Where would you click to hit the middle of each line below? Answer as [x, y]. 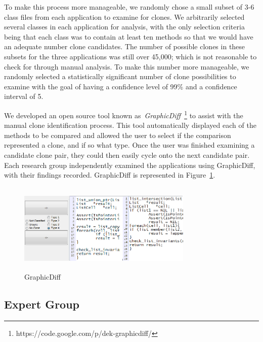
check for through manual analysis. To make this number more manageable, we [127, 66]
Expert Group [42, 304]
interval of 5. [24, 96]
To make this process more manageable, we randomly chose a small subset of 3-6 [129, 7]
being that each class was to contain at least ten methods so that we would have [129, 36]
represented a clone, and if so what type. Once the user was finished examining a [129, 145]
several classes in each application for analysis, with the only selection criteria [124, 27]
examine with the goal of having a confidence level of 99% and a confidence [121, 86]
